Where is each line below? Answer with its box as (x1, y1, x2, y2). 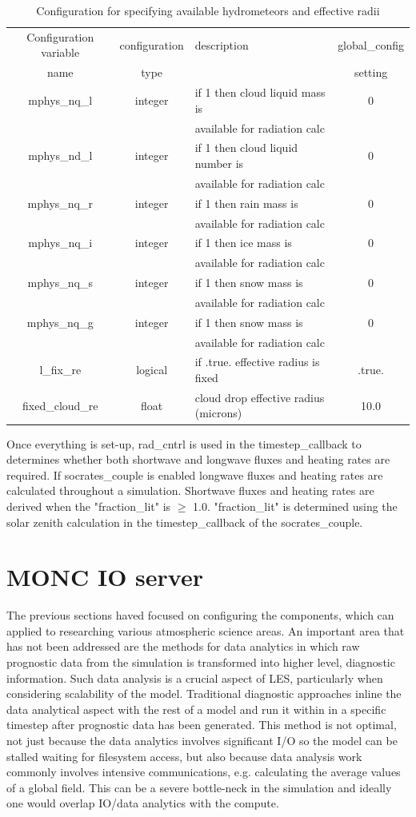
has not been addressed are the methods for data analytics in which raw (6, 638, 360, 655)
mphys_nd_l (28, 147, 93, 164)
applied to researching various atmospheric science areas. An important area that (6, 622, 405, 639)
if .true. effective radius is (194, 353, 320, 370)
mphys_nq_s (27, 274, 93, 291)
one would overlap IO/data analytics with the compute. (6, 795, 279, 811)
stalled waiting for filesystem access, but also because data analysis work (6, 747, 362, 764)
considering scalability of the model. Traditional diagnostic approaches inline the (6, 685, 402, 702)
